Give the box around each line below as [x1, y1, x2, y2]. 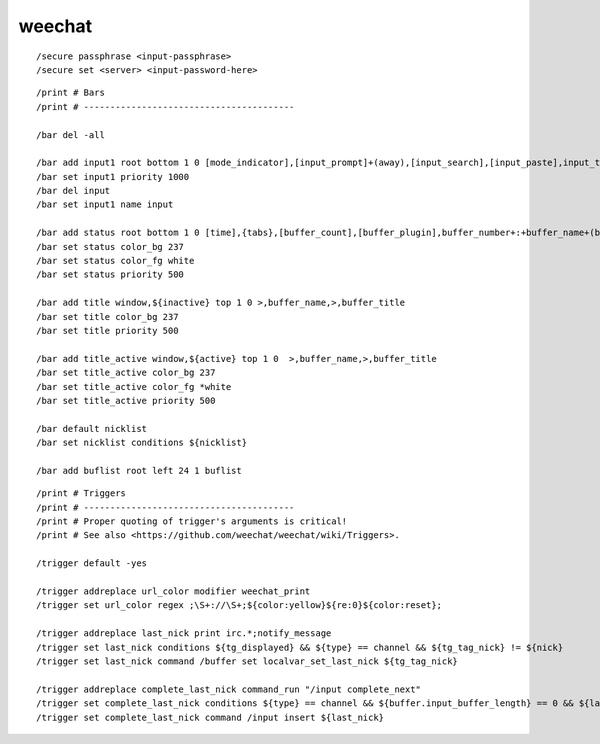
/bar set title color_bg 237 [36, 311, 179, 322]
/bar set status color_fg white [36, 255, 195, 267]
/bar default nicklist [36, 423, 148, 434]
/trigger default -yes [36, 558, 148, 569]
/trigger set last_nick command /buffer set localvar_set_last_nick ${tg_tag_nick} [36, 655, 459, 667]
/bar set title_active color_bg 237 [36, 367, 216, 379]
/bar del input [36, 185, 111, 197]
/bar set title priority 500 [36, 325, 179, 336]
